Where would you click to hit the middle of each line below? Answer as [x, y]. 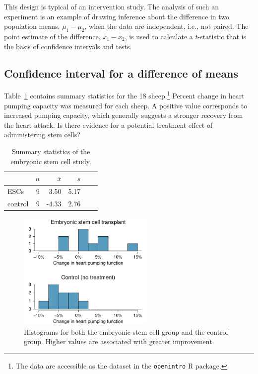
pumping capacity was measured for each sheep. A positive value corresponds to [126, 105]
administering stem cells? [42, 135]
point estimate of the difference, [52, 36]
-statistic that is [222, 36]
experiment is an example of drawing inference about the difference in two [117, 16]
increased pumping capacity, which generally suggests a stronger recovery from [124, 115]
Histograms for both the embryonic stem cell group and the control [126, 331]
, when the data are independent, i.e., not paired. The [166, 26]
